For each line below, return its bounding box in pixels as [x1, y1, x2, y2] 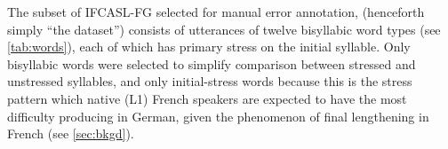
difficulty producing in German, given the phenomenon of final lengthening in [7, 106, 429, 125]
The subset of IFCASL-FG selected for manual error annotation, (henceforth [7, 3, 425, 20]
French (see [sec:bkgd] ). [7, 124, 134, 143]
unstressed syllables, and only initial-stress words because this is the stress [7, 72, 412, 90]
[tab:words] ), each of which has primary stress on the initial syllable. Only [7, 37, 411, 56]
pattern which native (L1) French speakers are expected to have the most [7, 89, 407, 107]
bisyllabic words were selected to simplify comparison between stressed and [7, 54, 416, 73]
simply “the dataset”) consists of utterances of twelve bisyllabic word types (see [7, 20, 441, 38]
